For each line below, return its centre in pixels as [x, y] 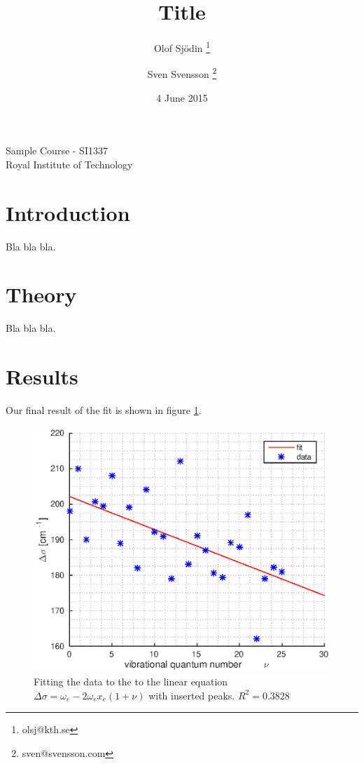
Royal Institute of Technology [69, 164]
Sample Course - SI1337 [57, 150]
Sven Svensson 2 [182, 73]
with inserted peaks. [192, 695]
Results [42, 376]
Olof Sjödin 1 [182, 47]
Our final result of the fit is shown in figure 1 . [104, 409]
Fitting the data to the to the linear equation [131, 682]
